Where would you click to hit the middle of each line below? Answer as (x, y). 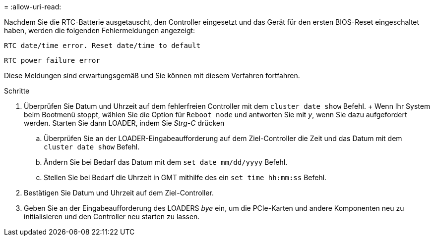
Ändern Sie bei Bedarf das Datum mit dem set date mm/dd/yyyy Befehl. (166, 162)
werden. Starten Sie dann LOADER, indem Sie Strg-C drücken (124, 123)
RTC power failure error (52, 60)
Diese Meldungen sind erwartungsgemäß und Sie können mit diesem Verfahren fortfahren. (152, 75)
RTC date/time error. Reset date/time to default (102, 46)
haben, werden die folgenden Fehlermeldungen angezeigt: (100, 30)
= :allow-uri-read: (33, 7)
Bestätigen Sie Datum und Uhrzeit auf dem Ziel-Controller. (119, 193)
